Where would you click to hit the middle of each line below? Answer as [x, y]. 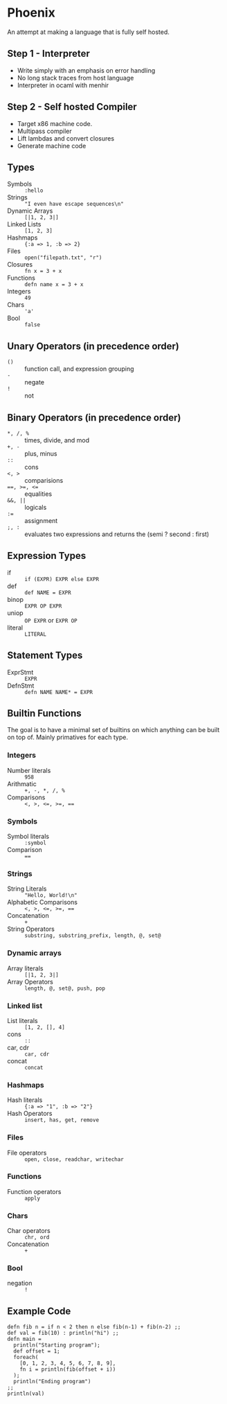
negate [35, 382]
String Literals [27, 889]
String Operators [31, 929]
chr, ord [37, 1238]
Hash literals [25, 1100]
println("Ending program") [52, 1382]
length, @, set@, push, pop [65, 988]
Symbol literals [28, 837]
